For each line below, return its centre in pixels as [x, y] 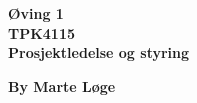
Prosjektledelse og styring [99, 52]
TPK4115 [42, 32]
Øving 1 [36, 13]
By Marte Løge [62, 85]
